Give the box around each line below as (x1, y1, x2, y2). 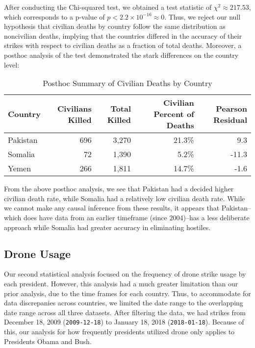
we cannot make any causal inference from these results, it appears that (4, 203, 220, 213)
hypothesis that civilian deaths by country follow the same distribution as (4, 21, 226, 31)
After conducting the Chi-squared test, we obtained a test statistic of (4, 2, 212, 12)
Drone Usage (4, 246, 71, 261)
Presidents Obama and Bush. (4, 336, 92, 346)
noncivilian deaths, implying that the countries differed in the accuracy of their (4, 30, 242, 41)
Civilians (57, 102, 92, 114)
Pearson (216, 102, 247, 114)
